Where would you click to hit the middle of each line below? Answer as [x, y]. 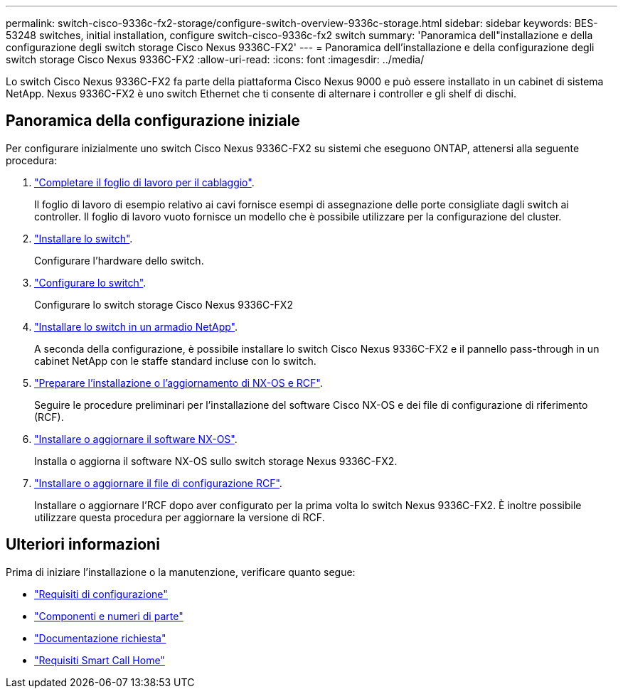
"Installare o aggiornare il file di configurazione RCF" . [158, 483]
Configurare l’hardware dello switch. [119, 260]
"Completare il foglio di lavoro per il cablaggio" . [144, 182]
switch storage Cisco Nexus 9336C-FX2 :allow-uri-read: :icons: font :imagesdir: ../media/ [215, 59]
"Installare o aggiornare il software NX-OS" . [136, 439]
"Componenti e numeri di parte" [109, 616]
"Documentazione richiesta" [100, 638]
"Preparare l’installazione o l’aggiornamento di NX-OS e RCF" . [179, 383]
